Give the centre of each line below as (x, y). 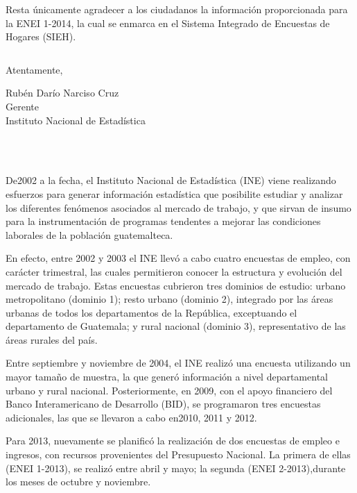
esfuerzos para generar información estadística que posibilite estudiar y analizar (174, 193)
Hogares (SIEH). (41, 36)
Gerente (22, 106)
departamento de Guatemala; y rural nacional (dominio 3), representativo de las (176, 326)
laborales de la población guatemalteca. (89, 234)
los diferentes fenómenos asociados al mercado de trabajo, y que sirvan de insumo (178, 207)
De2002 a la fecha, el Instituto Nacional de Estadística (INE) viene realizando (171, 180)
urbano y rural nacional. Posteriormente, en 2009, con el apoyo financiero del (169, 390)
